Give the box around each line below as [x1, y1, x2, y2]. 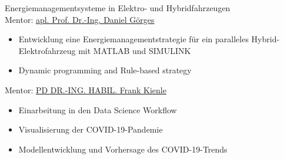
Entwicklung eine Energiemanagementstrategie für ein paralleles [18, 33, 249, 45]
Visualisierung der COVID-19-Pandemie [18, 123, 163, 136]
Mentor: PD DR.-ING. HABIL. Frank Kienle [5, 83, 166, 96]
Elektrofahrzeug [18, 44, 76, 56]
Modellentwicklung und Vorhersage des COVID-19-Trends [18, 143, 228, 155]
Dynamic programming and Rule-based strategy [18, 64, 192, 76]
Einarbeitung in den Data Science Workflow [18, 103, 177, 116]
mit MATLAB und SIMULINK [78, 44, 191, 56]
